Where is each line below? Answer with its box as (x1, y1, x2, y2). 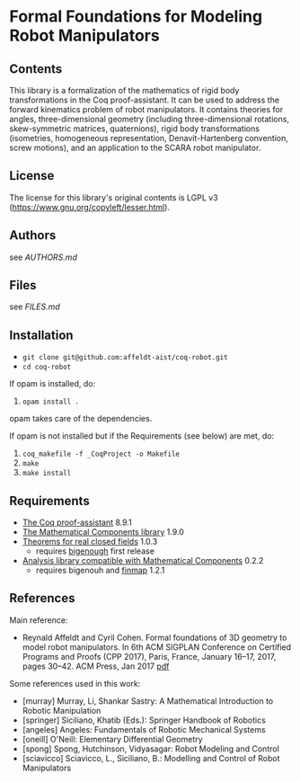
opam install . (22, 397, 80, 406)
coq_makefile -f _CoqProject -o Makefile (22, 449, 180, 459)
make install (22, 469, 72, 478)
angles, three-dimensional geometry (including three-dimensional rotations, (9, 114, 290, 124)
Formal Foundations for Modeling (9, 6, 263, 27)
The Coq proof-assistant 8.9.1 (22, 517, 132, 528)
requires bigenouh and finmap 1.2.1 (35, 564, 165, 576)
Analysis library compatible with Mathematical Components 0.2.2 (22, 555, 264, 566)
